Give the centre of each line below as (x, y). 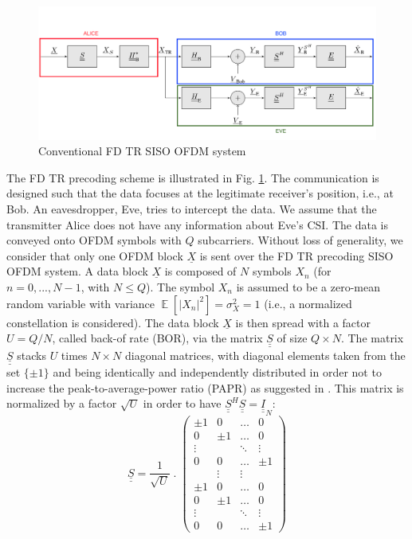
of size (292, 338)
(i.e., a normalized (308, 303)
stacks (31, 355)
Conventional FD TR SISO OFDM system (142, 151)
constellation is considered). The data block (113, 322)
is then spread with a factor (303, 322)
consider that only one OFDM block (95, 255)
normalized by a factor (62, 403)
